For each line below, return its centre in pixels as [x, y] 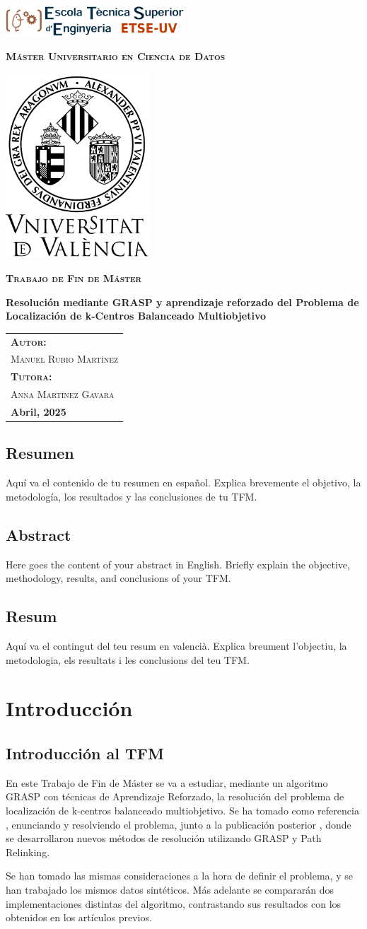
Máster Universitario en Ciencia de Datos [116, 55]
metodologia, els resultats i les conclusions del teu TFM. [128, 659]
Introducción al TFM [85, 753]
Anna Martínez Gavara [63, 394]
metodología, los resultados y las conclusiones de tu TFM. [132, 496]
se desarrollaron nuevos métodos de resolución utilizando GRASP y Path [164, 838]
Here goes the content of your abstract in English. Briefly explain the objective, [178, 564]
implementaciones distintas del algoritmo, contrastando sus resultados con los [174, 903]
